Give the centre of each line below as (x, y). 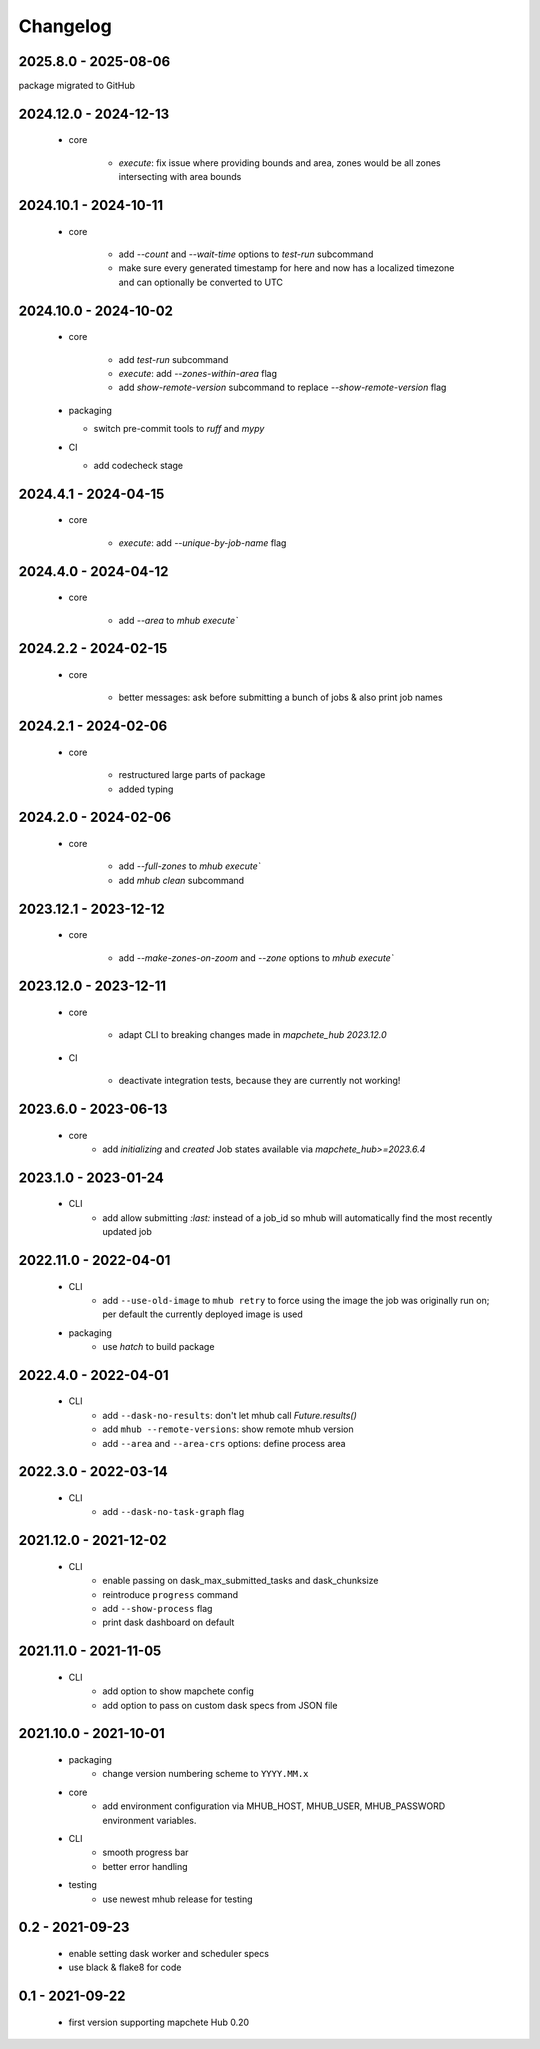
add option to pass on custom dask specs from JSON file (220, 1705)
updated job (127, 1232)
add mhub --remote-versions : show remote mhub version (228, 1429)
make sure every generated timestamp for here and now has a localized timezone (286, 268)
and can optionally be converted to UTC (201, 282)
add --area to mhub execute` (178, 620)
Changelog (65, 26)
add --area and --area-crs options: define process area (224, 1443)
